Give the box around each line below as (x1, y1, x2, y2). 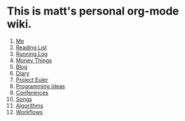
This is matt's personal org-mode (7, 4, 179, 18)
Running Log (15, 50, 48, 57)
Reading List (15, 44, 47, 51)
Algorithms (15, 102, 44, 109)
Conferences (15, 89, 49, 96)
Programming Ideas (15, 82, 66, 89)
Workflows (15, 108, 43, 116)
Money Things (15, 57, 52, 64)
